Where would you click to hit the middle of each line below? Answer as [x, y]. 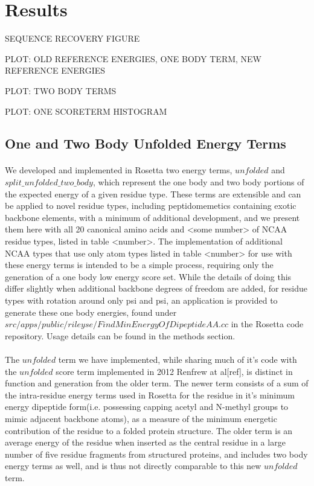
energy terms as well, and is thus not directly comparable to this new [133, 466]
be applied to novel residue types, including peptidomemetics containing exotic [151, 206]
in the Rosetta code [267, 324]
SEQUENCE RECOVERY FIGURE [72, 38]
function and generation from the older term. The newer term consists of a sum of [157, 383]
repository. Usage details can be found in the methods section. [120, 335]
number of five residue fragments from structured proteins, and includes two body [156, 454]
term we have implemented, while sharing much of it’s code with [178, 359]
